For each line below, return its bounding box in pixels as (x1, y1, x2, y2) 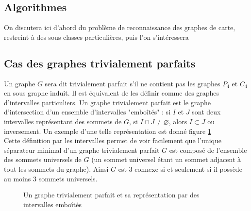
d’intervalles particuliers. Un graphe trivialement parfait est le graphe (4, 97, 211, 107)
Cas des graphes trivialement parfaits (4, 55, 196, 70)
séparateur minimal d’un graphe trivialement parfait (4, 145, 160, 155)
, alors (168, 116, 187, 126)
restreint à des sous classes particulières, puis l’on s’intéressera (4, 32, 189, 42)
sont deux (192, 107, 221, 117)
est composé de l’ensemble (169, 145, 247, 155)
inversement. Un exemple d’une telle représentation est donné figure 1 (4, 126, 211, 136)
